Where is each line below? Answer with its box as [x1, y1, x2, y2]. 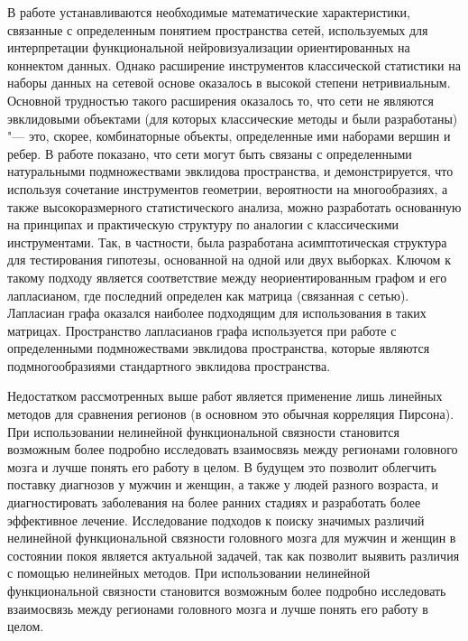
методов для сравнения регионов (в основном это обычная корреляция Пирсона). [7, 404, 454, 423]
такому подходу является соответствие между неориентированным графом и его [7, 267, 447, 286]
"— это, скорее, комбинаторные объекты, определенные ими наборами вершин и [7, 126, 451, 145]
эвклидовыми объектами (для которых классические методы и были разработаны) [7, 108, 458, 127]
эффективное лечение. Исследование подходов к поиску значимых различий [7, 510, 425, 529]
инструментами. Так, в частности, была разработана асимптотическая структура [7, 232, 447, 251]
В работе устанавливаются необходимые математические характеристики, [7, 3, 410, 21]
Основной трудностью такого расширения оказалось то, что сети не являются [7, 90, 434, 109]
